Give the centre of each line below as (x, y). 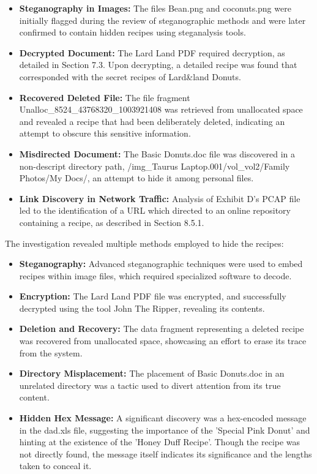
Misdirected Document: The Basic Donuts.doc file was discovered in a (157, 153)
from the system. (51, 352)
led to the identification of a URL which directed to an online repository (155, 210)
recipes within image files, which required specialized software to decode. (155, 275)
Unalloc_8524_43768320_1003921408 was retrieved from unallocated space (161, 109)
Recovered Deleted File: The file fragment (105, 97)
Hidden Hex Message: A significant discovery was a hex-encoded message (163, 418)
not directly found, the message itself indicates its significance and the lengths (166, 453)
